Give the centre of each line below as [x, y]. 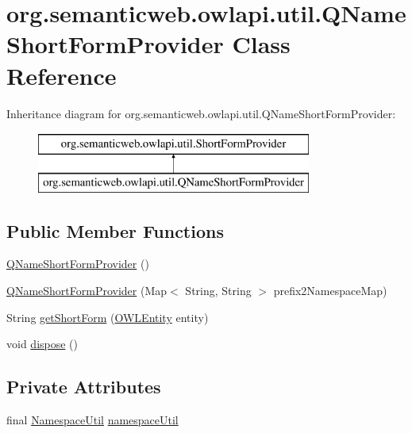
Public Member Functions [115, 230]
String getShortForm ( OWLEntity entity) [108, 317]
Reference [62, 75]
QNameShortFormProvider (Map [87, 291]
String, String [218, 291]
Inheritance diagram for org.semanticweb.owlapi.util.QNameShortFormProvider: [201, 113]
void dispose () [42, 344]
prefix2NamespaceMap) [330, 291]
